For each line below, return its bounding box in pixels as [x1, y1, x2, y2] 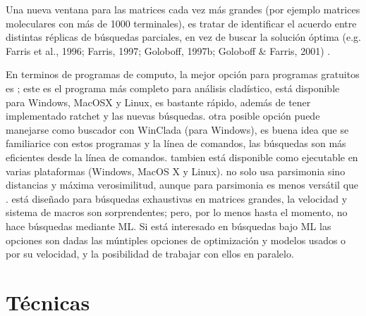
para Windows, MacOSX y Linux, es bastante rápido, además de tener [6, 94, 311, 109]
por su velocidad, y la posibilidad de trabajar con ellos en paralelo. [6, 246, 294, 261]
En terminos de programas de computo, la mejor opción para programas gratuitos [6, 67, 360, 82]
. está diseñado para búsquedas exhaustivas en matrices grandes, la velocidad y [6, 191, 348, 206]
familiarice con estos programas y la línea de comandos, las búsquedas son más [6, 136, 346, 151]
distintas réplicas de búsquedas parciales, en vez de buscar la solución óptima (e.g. [6, 30, 361, 44]
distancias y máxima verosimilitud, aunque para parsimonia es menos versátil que [6, 177, 359, 192]
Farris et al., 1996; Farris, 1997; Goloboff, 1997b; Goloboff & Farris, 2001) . [6, 43, 331, 58]
